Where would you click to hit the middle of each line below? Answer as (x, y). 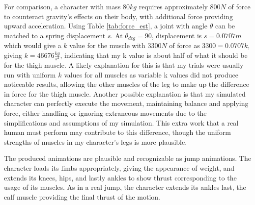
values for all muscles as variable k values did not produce (151, 74)
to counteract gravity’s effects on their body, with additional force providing (118, 16)
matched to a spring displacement (55, 35)
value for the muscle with (107, 45)
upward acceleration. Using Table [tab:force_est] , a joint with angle (106, 26)
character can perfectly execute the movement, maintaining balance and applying (126, 103)
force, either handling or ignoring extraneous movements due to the (105, 113)
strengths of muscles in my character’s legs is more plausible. (96, 141)
